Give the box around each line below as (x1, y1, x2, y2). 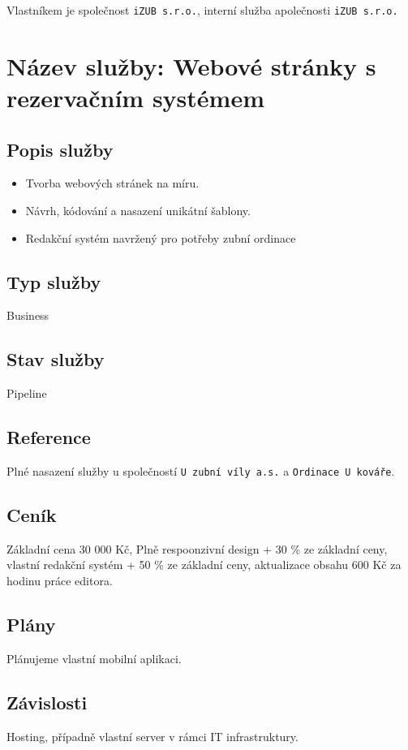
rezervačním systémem (6, 81, 264, 114)
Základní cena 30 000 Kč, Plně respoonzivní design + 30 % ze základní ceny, (6, 540, 388, 557)
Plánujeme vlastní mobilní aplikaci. (6, 649, 182, 666)
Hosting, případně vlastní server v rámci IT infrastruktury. (6, 727, 298, 744)
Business (6, 307, 49, 324)
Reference (6, 425, 91, 450)
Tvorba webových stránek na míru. (25, 175, 200, 192)
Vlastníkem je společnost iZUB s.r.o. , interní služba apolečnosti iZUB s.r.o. (6, 2, 398, 18)
